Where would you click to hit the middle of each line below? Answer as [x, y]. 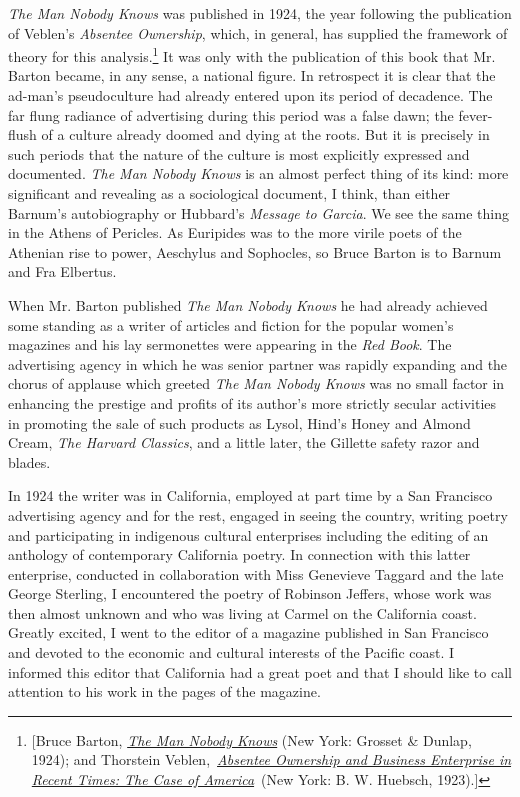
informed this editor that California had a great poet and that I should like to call [260, 671]
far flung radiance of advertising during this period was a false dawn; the [231, 114]
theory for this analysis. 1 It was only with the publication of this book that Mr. [252, 54]
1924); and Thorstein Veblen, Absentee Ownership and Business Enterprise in [271, 759]
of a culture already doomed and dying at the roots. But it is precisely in [265, 134]
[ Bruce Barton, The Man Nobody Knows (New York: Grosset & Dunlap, [251, 739]
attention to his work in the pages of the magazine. [164, 691]
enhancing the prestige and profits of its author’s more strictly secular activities [252, 402]
